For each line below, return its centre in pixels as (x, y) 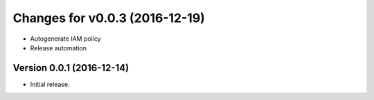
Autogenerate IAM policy (65, 39)
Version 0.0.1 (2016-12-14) (71, 68)
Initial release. (50, 84)
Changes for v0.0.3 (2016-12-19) (109, 18)
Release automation (58, 48)
